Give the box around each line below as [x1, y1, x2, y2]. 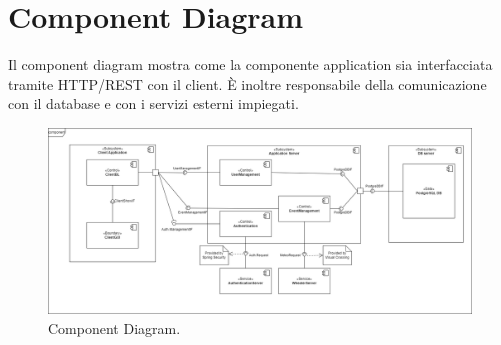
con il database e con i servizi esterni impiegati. [8, 93, 299, 114]
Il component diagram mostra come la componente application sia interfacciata [8, 54, 493, 75]
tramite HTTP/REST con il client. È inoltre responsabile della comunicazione [8, 73, 487, 94]
